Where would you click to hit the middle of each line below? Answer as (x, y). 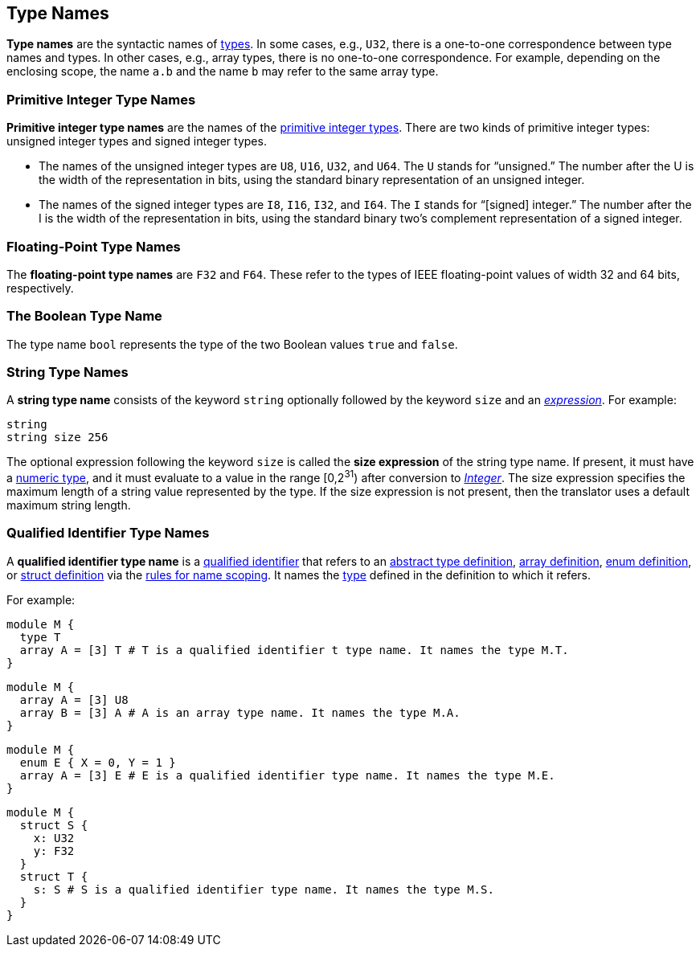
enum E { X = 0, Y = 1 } (98, 762)
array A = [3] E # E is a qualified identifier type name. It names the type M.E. (287, 775)
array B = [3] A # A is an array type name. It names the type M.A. (240, 712)
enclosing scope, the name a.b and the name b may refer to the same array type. (223, 72)
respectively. (40, 288)
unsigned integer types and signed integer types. (137, 141)
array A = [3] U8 (74, 699)
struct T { (54, 876)
